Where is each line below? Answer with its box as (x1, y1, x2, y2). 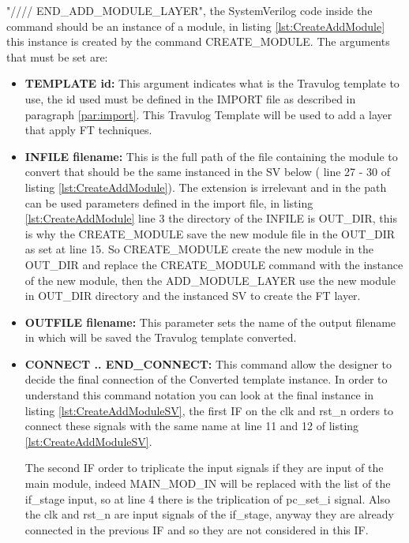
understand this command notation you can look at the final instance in (24, 387, 374, 403)
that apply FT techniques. (24, 122, 152, 138)
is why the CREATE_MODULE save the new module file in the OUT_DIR (24, 225, 396, 242)
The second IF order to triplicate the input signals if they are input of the (24, 459, 384, 476)
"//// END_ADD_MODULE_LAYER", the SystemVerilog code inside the (6, 2, 373, 18)
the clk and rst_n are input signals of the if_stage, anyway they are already (24, 506, 394, 522)
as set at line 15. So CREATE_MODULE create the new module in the (24, 241, 373, 257)
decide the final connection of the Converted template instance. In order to (24, 371, 388, 388)
